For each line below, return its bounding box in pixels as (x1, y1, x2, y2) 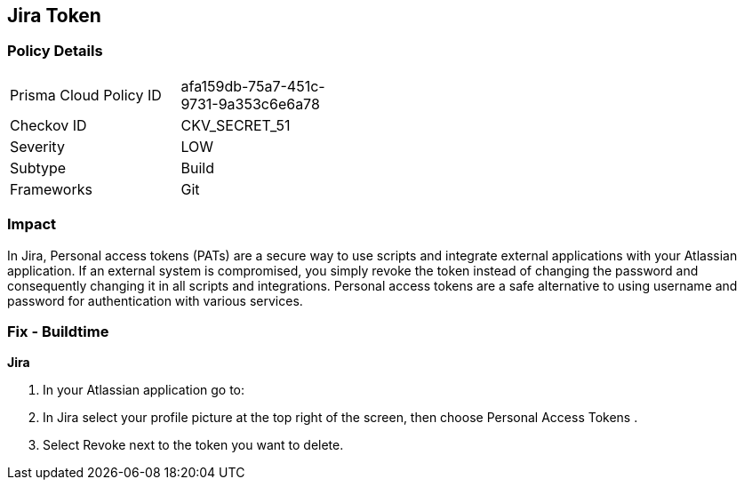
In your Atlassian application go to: (43, 382, 245, 398)
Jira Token (7, 4, 101, 27)
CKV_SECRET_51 (180, 116, 291, 134)
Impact (7, 215, 57, 234)
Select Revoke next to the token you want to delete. (43, 437, 344, 453)
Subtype (10, 158, 67, 177)
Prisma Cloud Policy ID (10, 85, 162, 104)
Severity (10, 137, 65, 156)
